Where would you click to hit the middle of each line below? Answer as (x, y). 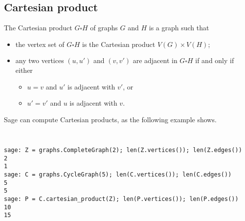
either (24, 70)
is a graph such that (179, 28)
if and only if (215, 60)
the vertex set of (40, 44)
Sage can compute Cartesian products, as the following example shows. (110, 119)
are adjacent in (155, 60)
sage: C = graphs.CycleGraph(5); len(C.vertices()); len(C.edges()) (118, 174)
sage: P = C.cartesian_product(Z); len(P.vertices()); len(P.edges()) (121, 199)
